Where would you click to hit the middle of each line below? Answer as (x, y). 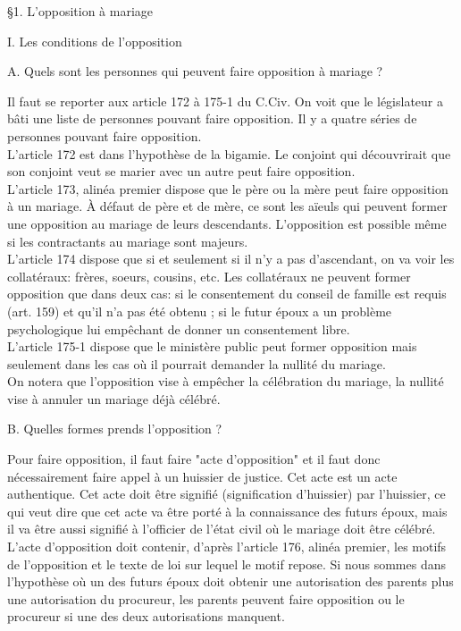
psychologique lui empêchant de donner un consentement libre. (179, 328)
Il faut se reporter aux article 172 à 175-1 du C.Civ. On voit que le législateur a (225, 101)
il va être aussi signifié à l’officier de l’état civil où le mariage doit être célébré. (222, 529)
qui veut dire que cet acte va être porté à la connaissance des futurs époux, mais (227, 511)
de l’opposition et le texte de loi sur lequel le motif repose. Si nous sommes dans (226, 564)
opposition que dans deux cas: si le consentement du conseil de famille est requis (227, 294)
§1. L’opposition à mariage (80, 11)
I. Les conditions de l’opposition (95, 41)
